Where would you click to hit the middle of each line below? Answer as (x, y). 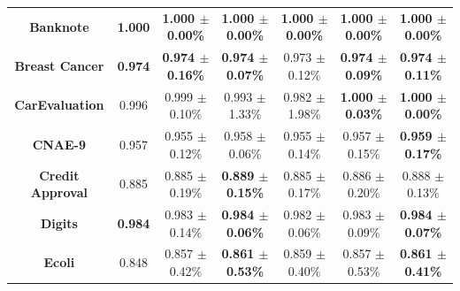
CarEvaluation (59, 105)
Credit (59, 175)
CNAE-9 (59, 144)
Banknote (59, 26)
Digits (59, 222)
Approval (59, 192)
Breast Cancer (59, 65)
